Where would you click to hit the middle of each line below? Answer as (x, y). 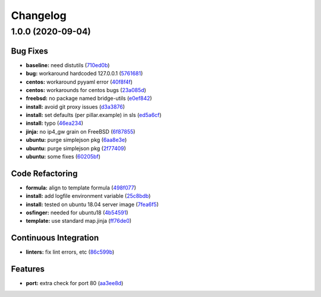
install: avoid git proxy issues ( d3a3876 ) (75, 106)
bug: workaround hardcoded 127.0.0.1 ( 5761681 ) (84, 74)
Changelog (39, 15)
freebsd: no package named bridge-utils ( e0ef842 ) (89, 99)
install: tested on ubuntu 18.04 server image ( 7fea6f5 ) (92, 204)
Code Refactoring (44, 173)
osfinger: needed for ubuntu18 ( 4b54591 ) (77, 213)
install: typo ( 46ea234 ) (54, 123)
